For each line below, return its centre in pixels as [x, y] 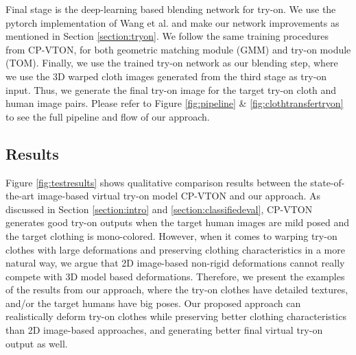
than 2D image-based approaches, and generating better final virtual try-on [164, 330]
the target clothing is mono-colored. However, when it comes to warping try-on [171, 235]
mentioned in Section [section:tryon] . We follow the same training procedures [167, 36]
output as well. [37, 343]
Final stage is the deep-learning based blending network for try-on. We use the [171, 9]
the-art [20, 196]
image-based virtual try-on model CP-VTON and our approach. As [179, 196]
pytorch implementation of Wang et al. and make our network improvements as [173, 22]
